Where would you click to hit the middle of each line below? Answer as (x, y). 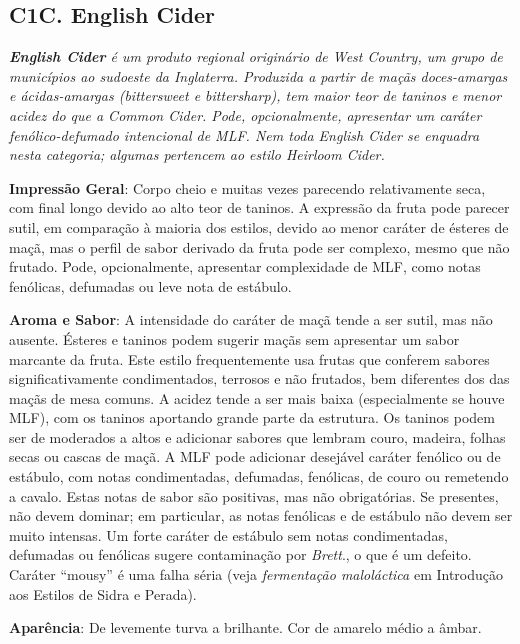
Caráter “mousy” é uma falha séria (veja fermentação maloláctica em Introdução (256, 574)
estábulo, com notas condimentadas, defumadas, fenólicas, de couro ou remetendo (259, 476)
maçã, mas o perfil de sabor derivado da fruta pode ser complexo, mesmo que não (259, 246)
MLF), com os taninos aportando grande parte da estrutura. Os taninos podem (252, 417)
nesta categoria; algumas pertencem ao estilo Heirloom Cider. (197, 154)
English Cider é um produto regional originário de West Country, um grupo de (256, 56)
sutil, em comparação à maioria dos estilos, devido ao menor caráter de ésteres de (259, 226)
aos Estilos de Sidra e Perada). (103, 593)
